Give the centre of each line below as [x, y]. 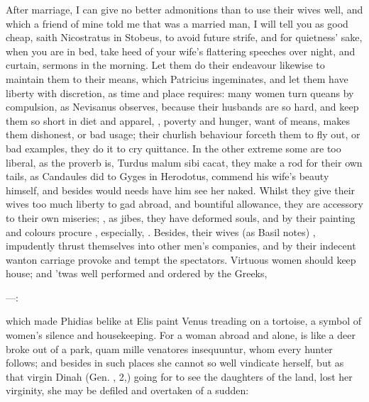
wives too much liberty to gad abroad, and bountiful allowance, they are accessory [184, 204]
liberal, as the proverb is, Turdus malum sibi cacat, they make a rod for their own [184, 162]
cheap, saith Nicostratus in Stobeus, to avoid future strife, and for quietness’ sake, [184, 37]
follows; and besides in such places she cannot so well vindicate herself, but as [175, 363]
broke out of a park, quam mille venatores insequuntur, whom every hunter [169, 348]
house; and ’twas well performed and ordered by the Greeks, [137, 273]
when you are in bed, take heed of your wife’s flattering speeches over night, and [181, 51]
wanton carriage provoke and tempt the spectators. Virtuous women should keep [181, 259]
